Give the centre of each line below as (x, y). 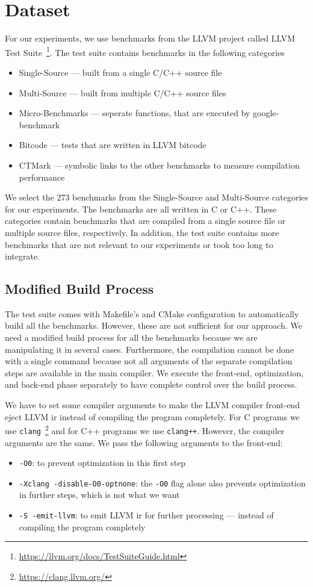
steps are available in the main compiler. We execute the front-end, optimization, (154, 372)
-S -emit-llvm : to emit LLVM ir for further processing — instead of (146, 515)
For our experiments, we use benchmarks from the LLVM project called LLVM (150, 38)
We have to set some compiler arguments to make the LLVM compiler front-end (152, 405)
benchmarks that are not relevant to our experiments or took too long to (139, 244)
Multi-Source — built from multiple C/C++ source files (122, 92)
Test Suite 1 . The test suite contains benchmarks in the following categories (145, 51)
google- (266, 113)
